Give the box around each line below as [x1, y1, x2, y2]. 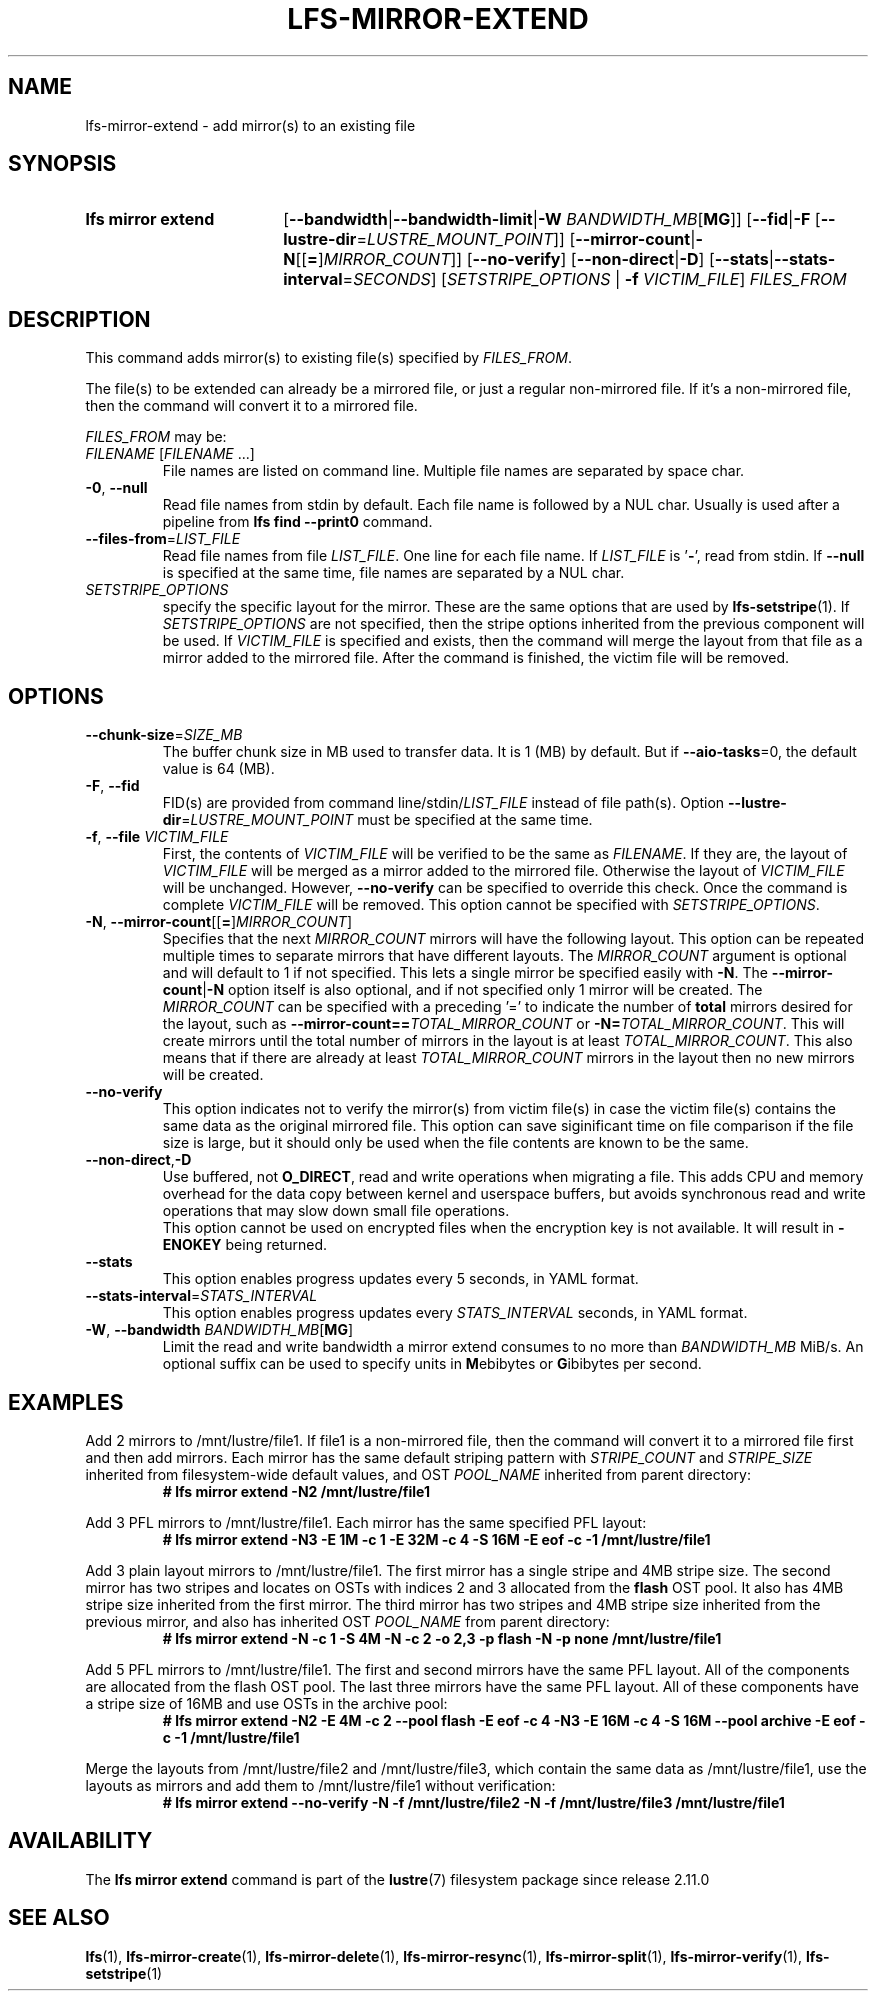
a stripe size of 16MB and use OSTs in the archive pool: [85, 1694, 448, 1712]
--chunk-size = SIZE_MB [85, 726, 243, 744]
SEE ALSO [8, 1905, 110, 1931]
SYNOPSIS [8, 151, 117, 177]
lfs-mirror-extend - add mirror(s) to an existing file [85, 116, 416, 134]
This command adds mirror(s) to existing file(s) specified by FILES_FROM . [85, 349, 572, 367]
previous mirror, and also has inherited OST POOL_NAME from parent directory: [85, 1612, 610, 1630]
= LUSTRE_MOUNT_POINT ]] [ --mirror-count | [356, 229, 696, 250]
